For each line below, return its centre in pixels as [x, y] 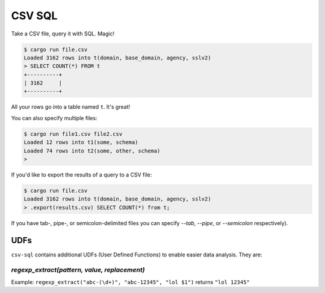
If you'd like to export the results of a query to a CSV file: [82, 175]
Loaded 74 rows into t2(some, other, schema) [92, 151]
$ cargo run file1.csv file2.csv [73, 134]
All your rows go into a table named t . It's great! [71, 107]
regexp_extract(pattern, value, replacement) [78, 270]
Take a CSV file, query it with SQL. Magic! [63, 34]
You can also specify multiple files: [54, 118]
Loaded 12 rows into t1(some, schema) [81, 142]
